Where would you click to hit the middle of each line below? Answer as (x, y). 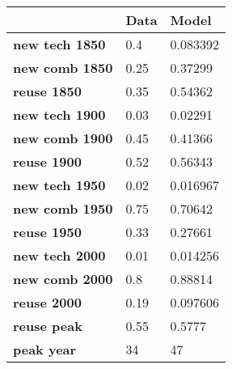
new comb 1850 (63, 68)
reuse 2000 (47, 302)
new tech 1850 (59, 44)
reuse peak (48, 326)
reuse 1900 (47, 161)
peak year (45, 349)
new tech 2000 (59, 255)
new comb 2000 (63, 279)
